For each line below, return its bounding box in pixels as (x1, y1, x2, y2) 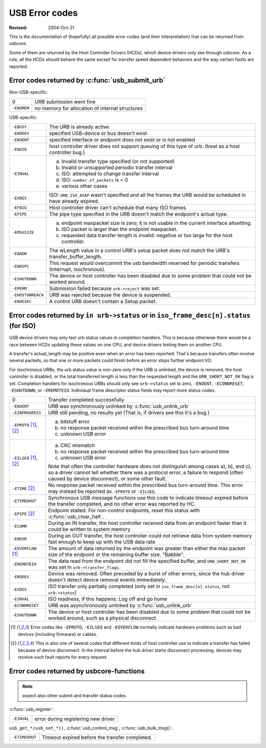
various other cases (61, 183, 108, 189)
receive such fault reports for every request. (18, 654, 108, 660)
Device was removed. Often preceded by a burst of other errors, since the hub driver (48, 570, 245, 577)
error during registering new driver (34, 715, 115, 722)
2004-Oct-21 (48, 25, 74, 31)
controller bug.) (49, 149, 85, 156)
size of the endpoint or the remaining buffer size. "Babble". (48, 551, 185, 558)
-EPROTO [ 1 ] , (12, 421, 38, 428)
